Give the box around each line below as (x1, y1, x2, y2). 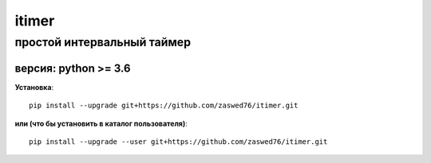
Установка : (14, 82, 54, 91)
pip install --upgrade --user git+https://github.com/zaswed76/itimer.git (29, 137, 328, 146)
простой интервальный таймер (14, 35, 192, 49)
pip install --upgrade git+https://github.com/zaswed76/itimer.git (29, 101, 299, 111)
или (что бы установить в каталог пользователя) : (14, 118, 188, 128)
